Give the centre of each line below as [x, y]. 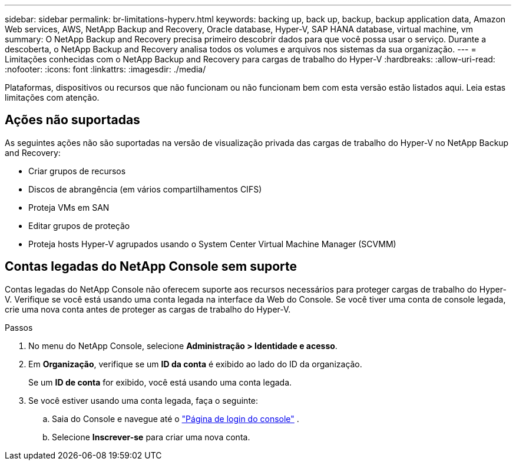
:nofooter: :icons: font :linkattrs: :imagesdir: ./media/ [105, 69]
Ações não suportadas [72, 120]
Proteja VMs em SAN [69, 207]
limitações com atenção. [52, 97]
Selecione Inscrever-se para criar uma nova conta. [151, 437]
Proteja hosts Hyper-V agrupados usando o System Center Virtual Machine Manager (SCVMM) [212, 244]
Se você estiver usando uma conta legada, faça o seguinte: [143, 400]
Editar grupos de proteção [79, 225]
